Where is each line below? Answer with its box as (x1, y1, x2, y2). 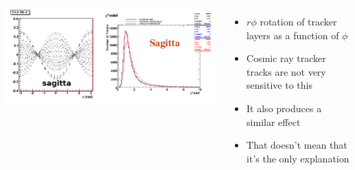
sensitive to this (247, 78, 312, 92)
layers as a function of (247, 28, 339, 42)
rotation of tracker (260, 14, 337, 28)
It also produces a (247, 100, 322, 115)
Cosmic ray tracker (247, 51, 326, 65)
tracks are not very (247, 64, 326, 78)
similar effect (247, 114, 301, 129)
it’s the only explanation (247, 151, 350, 165)
